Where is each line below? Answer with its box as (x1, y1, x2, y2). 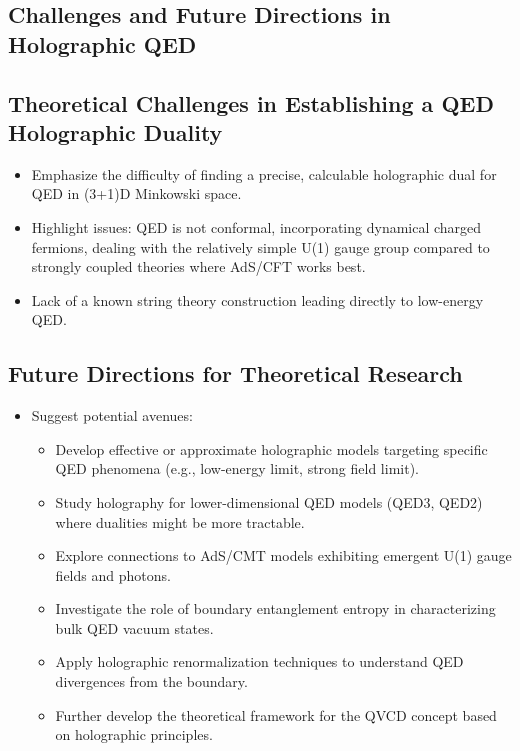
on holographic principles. (55, 724, 213, 745)
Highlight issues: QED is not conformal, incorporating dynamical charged (31, 216, 482, 237)
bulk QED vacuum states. (55, 617, 214, 638)
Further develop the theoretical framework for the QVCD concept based (55, 704, 497, 725)
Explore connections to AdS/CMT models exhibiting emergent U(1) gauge (55, 545, 512, 566)
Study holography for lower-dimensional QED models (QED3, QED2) (55, 491, 483, 512)
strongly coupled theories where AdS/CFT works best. (31, 256, 366, 277)
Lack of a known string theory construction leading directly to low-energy (31, 289, 484, 310)
